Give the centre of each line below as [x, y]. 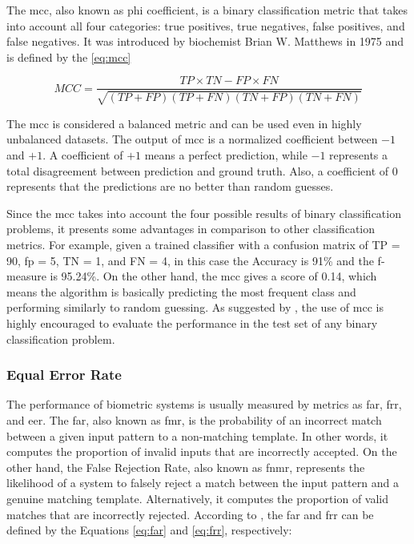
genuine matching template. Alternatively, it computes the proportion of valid [198, 498]
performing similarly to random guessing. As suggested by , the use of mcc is [195, 307]
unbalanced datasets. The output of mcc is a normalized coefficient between [192, 139]
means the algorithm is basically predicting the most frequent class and [181, 291]
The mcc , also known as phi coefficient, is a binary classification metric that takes [207, 10]
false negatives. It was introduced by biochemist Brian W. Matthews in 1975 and [205, 41]
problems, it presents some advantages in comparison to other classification [191, 229]
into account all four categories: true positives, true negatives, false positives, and [206, 25]
